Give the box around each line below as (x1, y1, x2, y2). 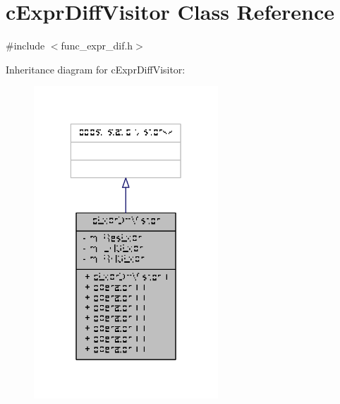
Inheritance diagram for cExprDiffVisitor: (6, 61, 186, 76)
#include (6, 38, 45, 53)
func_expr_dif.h (61, 38, 133, 53)
